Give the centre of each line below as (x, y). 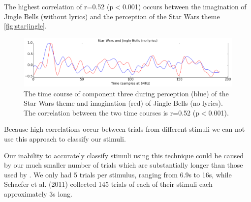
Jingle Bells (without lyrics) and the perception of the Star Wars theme (112, 16)
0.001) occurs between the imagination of (184, 6)
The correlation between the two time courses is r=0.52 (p (111, 112)
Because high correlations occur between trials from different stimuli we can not (125, 129)
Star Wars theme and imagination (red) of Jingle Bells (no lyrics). (123, 103)
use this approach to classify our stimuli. (65, 139)
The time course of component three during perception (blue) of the (126, 93)
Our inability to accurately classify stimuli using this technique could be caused (124, 155)
